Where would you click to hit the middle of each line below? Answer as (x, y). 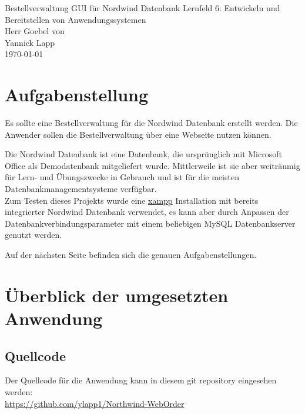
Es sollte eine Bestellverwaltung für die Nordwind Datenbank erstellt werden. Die (151, 123)
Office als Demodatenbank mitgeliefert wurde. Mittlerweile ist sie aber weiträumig (152, 165)
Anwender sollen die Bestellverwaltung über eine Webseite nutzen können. (138, 134)
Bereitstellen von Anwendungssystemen (76, 19)
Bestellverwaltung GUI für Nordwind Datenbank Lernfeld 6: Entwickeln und (143, 8)
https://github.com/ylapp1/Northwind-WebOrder (95, 403)
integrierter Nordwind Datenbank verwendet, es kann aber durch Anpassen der (147, 212)
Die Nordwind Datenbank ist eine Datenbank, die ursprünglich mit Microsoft (143, 154)
